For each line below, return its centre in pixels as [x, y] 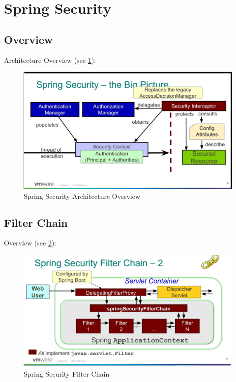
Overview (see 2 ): [30, 243]
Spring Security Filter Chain [67, 373]
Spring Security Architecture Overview [82, 196]
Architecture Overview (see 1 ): [50, 60]
